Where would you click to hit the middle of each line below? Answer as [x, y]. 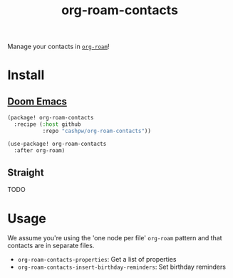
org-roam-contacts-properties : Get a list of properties [97, 260]
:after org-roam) [40, 150]
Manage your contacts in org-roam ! [58, 47]
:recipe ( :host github [47, 124]
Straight [26, 172]
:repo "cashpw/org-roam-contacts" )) [97, 131]
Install [26, 75]
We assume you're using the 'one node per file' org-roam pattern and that [115, 238]
